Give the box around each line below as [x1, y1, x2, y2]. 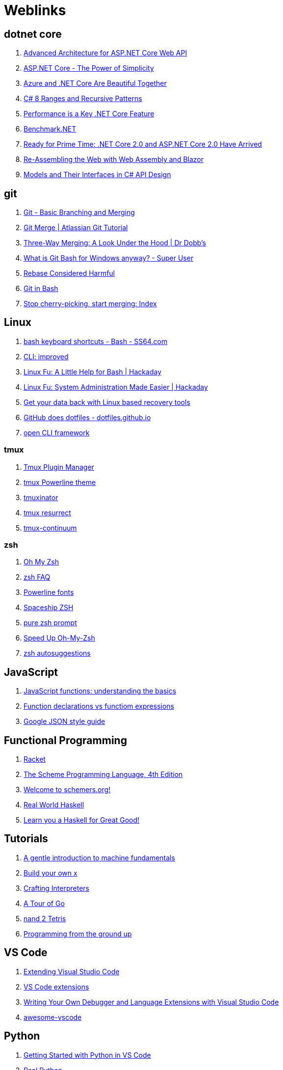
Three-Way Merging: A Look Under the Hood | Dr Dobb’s [24, 239, 206, 247]
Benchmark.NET [24, 125, 77, 134]
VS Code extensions [24, 982, 89, 991]
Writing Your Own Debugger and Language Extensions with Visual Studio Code [24, 997, 279, 1006]
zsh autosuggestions [24, 649, 91, 658]
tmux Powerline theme [24, 478, 96, 486]
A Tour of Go [24, 899, 65, 908]
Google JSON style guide [24, 717, 105, 726]
